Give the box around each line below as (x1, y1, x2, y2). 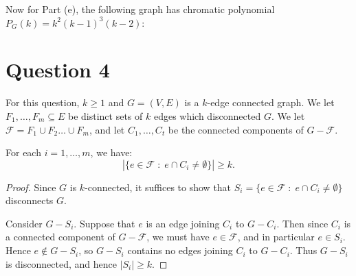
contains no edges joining (127, 243, 233, 258)
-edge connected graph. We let (207, 95, 335, 110)
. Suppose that (74, 216, 135, 230)
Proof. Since (5, 179, 56, 194)
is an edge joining (146, 216, 220, 230)
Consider (5, 216, 43, 230)
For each (5, 145, 41, 160)
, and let (89, 122, 125, 136)
